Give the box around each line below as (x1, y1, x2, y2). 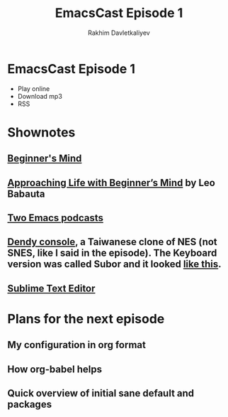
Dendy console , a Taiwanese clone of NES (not (7, 236, 217, 248)
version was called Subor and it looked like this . (7, 258, 222, 271)
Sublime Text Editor (7, 282, 96, 294)
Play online (17, 84, 50, 93)
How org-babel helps (7, 363, 103, 375)
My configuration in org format (7, 339, 147, 351)
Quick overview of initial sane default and (7, 387, 195, 399)
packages (7, 399, 52, 411)
